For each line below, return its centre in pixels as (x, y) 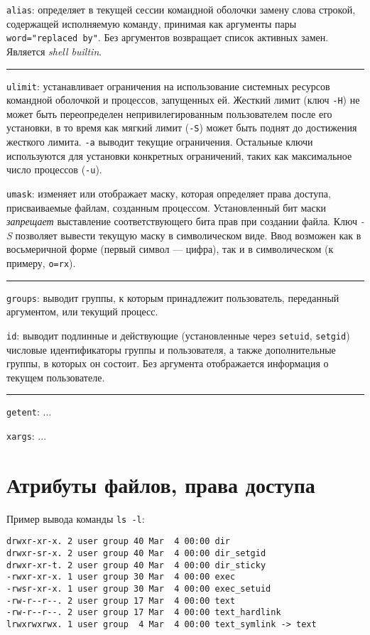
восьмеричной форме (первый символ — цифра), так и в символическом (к (170, 249)
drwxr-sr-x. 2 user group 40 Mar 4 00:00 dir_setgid (136, 554)
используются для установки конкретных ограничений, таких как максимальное (179, 155)
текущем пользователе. (56, 377)
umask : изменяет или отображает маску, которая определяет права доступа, (169, 193)
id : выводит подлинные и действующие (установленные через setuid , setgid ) (178, 335)
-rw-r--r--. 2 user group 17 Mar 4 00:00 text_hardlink (144, 613)
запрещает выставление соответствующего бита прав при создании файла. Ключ (182, 221)
